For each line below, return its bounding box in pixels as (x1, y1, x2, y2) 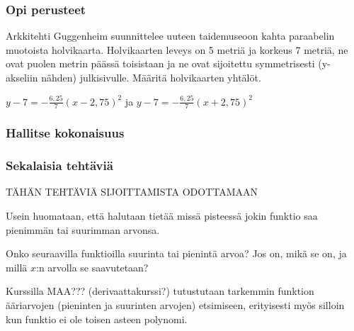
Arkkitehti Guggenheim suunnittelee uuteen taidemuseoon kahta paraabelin (6, 28, 335, 43)
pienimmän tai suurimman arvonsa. (6, 222, 160, 237)
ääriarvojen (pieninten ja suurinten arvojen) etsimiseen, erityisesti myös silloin (6, 298, 345, 313)
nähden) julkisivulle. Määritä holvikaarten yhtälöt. (41, 70, 261, 84)
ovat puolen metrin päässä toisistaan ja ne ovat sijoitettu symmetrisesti (6, 56, 315, 71)
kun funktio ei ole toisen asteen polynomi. (6, 311, 188, 326)
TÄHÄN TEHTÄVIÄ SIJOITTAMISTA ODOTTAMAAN (6, 184, 258, 199)
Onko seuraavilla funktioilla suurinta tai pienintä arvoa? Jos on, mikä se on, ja (6, 246, 347, 261)
